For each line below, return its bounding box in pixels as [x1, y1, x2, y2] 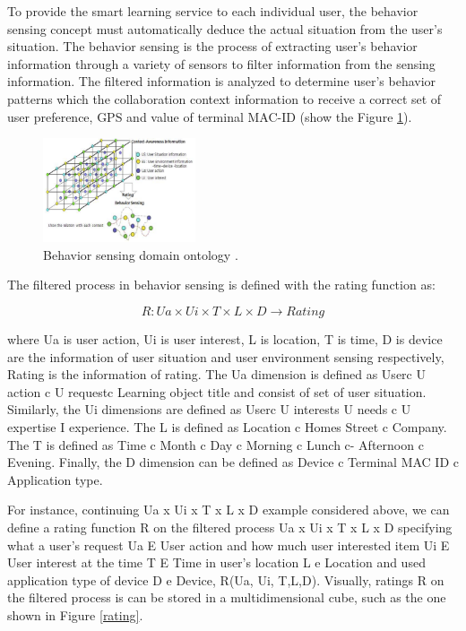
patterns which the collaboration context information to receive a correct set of [7, 89, 442, 108]
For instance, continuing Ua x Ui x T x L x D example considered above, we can [7, 500, 450, 519]
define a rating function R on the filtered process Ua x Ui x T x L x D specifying [7, 517, 453, 536]
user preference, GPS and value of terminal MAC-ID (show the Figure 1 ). [7, 107, 412, 125]
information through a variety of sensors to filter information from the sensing [7, 54, 436, 73]
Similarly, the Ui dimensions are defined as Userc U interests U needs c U [7, 400, 411, 419]
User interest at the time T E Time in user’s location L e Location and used [7, 553, 426, 572]
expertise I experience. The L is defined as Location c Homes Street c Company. [7, 418, 447, 436]
